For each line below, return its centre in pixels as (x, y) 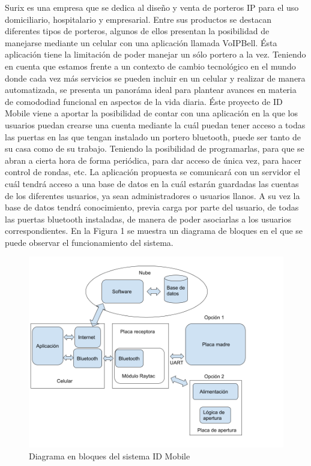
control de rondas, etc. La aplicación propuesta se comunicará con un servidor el (152, 172)
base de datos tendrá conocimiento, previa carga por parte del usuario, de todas (152, 207)
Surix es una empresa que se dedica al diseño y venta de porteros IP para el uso (152, 7)
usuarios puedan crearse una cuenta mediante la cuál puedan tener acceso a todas (155, 124)
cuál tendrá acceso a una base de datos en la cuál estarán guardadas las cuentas (152, 183)
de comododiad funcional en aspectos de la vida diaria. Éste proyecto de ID (144, 101)
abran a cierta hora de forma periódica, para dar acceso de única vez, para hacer (153, 160)
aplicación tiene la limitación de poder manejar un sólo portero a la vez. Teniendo (155, 54)
